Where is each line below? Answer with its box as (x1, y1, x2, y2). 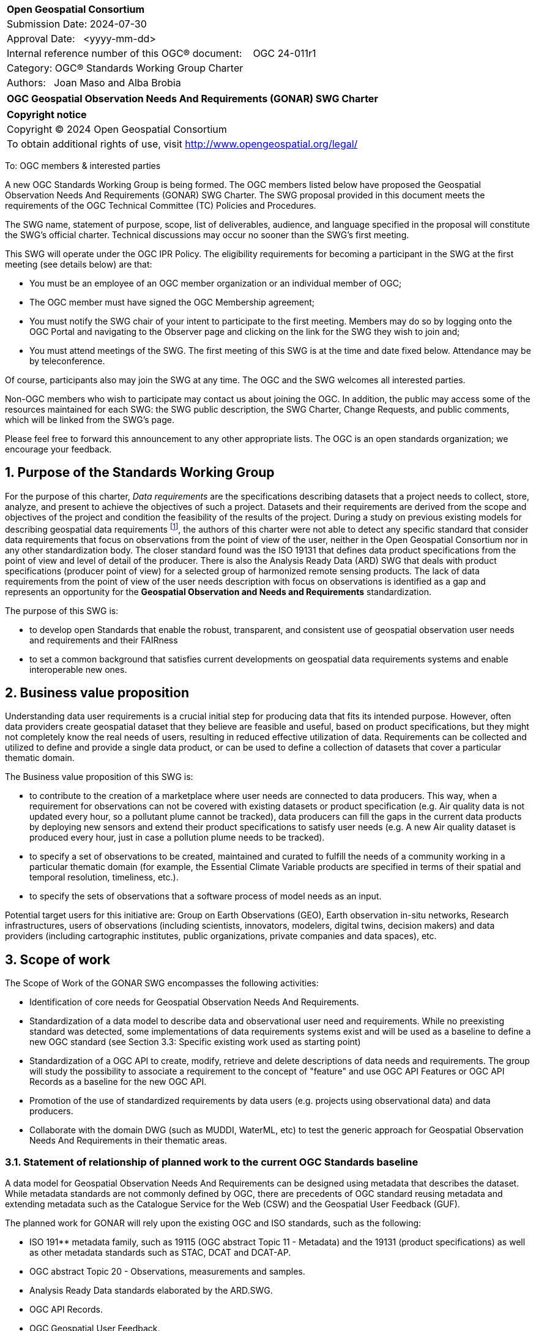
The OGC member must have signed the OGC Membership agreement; (29, 297, 315, 307)
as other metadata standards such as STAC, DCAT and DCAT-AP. (29, 1247, 291, 1258)
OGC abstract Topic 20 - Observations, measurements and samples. (29, 1265, 305, 1277)
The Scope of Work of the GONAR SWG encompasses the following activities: (5, 978, 319, 989)
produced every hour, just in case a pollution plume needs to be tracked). (29, 832, 325, 843)
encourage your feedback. (5, 444, 112, 454)
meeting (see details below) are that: (5, 259, 152, 269)
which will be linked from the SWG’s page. (5, 414, 174, 425)
